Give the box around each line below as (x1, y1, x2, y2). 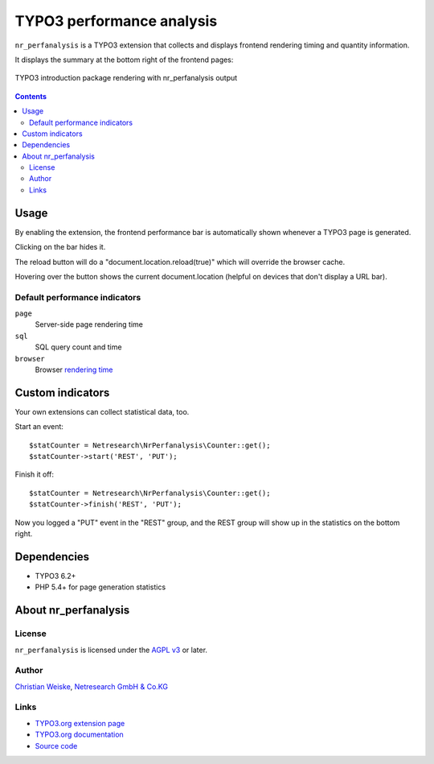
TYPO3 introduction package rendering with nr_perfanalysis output (14, 73, 238, 83)
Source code (35, 741, 78, 750)
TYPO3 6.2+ (35, 571, 76, 580)
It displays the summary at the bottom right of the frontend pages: (14, 55, 234, 64)
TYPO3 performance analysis (14, 12, 218, 30)
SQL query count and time (35, 342, 122, 352)
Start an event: (14, 422, 64, 432)
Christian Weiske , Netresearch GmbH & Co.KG (14, 681, 169, 692)
